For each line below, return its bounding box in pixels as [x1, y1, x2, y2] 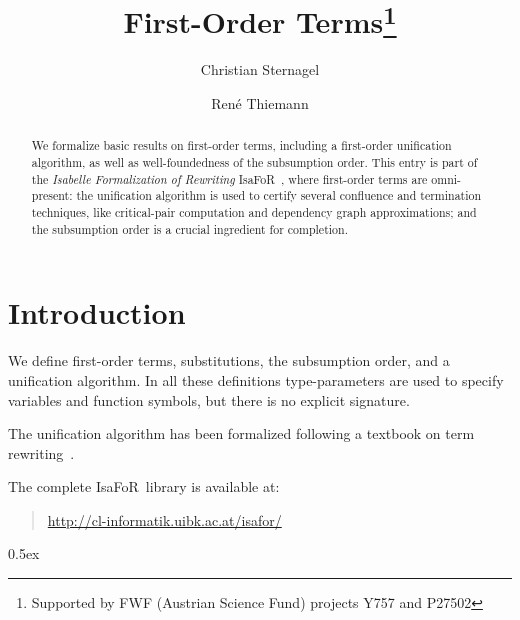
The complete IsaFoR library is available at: [8, 476, 280, 497]
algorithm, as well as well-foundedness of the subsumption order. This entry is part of [31, 154, 478, 171]
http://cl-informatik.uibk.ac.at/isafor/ [47, 509, 282, 530]
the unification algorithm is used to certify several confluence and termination [76, 187, 482, 204]
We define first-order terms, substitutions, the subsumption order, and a [8, 350, 450, 371]
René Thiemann [211, 93, 309, 114]
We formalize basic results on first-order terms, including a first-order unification [31, 137, 452, 154]
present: [31, 187, 73, 204]
